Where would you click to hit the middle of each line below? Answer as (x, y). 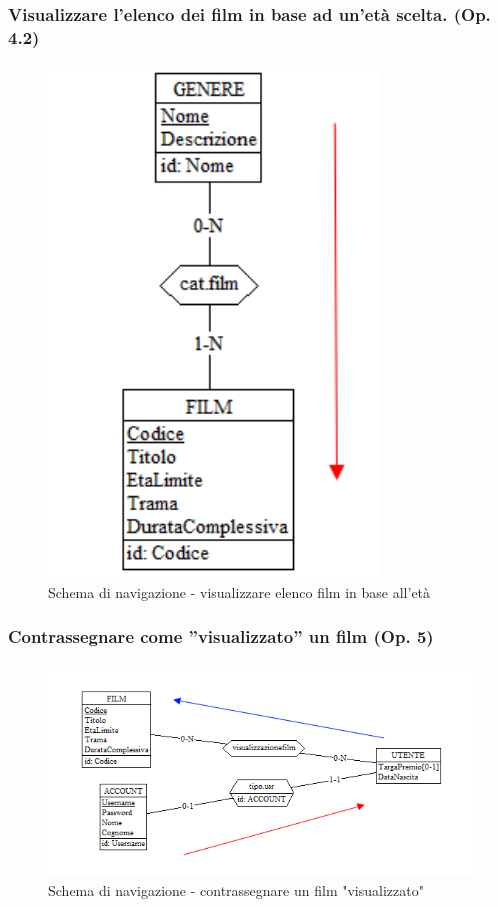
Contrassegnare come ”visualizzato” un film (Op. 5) (221, 636)
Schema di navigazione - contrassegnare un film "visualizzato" (236, 889)
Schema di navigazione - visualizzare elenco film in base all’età (239, 591)
